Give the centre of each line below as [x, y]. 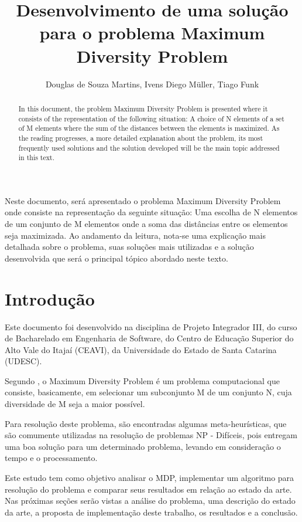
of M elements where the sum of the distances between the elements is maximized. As [149, 128]
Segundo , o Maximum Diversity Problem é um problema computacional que [142, 380]
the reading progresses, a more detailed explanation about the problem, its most [141, 138]
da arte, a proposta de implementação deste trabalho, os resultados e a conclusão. [151, 512]
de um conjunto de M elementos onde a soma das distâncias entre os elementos [146, 224]
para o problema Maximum [152, 33]
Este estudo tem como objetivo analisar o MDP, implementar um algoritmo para [150, 478]
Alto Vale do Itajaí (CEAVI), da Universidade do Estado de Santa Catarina [141, 349]
